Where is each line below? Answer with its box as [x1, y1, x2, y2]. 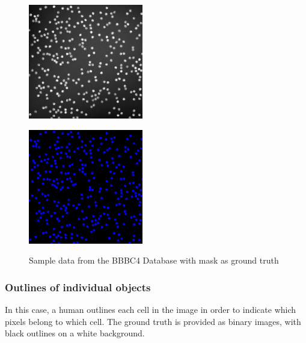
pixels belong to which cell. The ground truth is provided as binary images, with [5, 315, 301, 327]
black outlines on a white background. [5, 327, 145, 339]
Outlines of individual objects [5, 279, 151, 294]
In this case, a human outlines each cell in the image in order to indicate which [5, 303, 296, 315]
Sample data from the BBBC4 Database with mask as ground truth [29, 254, 279, 267]
